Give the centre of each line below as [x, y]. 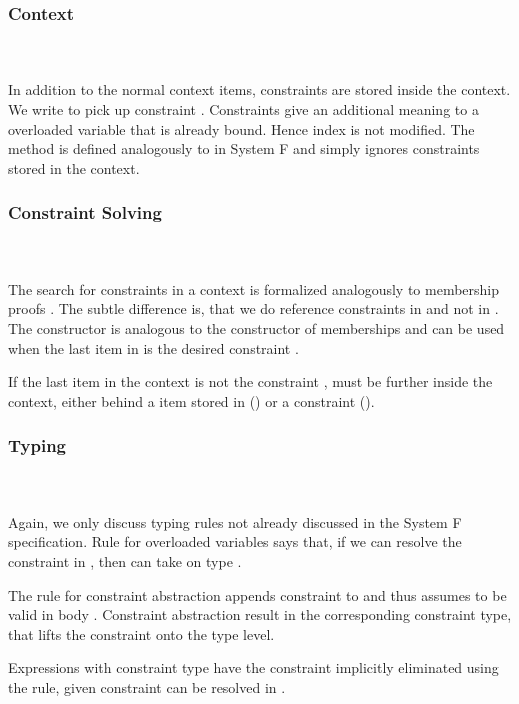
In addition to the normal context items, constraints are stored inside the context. [259, 89]
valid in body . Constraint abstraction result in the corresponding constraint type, [260, 614]
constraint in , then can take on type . [125, 560]
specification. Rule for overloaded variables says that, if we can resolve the [235, 541]
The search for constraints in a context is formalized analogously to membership [254, 288]
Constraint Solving [85, 212]
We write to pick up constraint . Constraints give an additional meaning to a [243, 109]
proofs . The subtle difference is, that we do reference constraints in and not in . [253, 308]
